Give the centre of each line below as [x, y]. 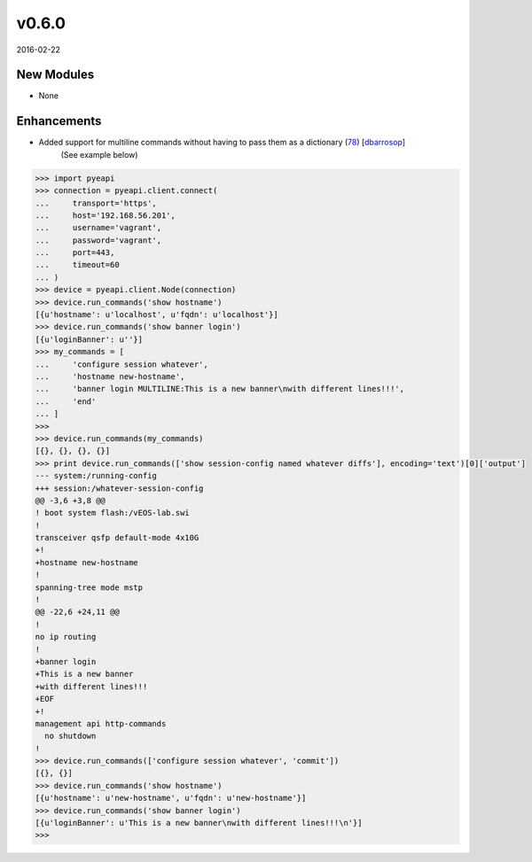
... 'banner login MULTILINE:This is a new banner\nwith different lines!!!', [220, 389]
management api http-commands [101, 723]
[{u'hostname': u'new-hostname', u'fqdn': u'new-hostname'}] [171, 798]
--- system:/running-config [96, 476]
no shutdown [70, 736]
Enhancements [59, 121]
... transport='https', [96, 203]
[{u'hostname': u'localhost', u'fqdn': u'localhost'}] [156, 315]
